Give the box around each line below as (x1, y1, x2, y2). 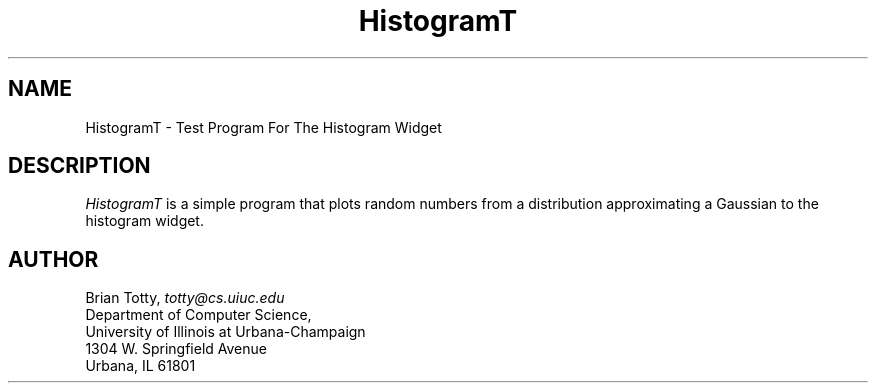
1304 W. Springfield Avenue (85, 340, 267, 358)
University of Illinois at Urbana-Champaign (85, 323, 366, 341)
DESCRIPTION (8, 153, 151, 179)
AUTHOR (8, 246, 99, 272)
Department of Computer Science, (85, 306, 312, 324)
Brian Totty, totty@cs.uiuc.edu (85, 289, 285, 307)
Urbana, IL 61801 (85, 357, 196, 375)
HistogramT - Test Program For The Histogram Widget (85, 118, 442, 136)
